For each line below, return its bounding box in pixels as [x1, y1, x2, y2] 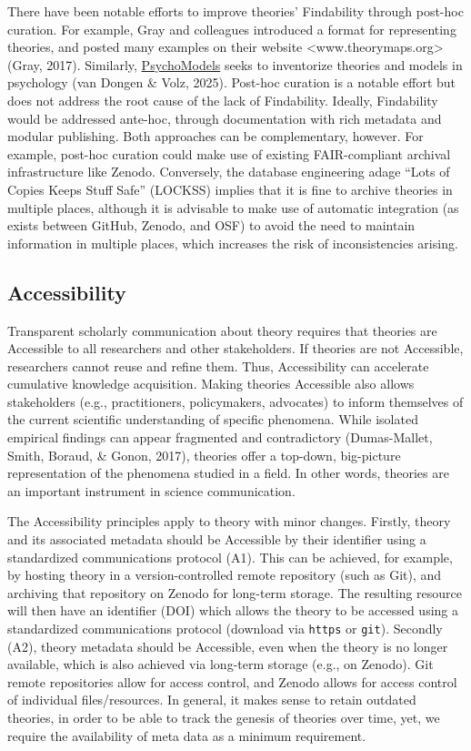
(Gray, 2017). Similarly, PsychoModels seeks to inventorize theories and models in [7, 55, 463, 74]
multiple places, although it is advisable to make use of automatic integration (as [7, 198, 459, 217]
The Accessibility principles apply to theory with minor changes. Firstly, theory [7, 512, 451, 531]
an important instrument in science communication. [7, 481, 296, 500]
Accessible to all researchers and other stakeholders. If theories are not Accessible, [7, 339, 464, 358]
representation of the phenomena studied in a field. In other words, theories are [7, 463, 449, 482]
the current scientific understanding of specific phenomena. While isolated [7, 410, 418, 429]
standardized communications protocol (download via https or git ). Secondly [7, 619, 443, 638]
